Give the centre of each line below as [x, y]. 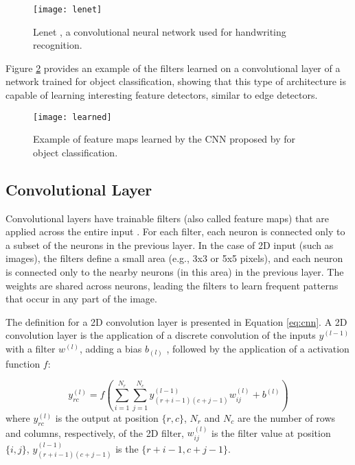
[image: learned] [72, 117]
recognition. [58, 45]
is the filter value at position [271, 432]
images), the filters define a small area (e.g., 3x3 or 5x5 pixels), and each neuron [174, 258]
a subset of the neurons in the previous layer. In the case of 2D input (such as [170, 245]
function [23, 363]
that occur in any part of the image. [81, 299]
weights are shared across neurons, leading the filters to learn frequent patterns [172, 285]
